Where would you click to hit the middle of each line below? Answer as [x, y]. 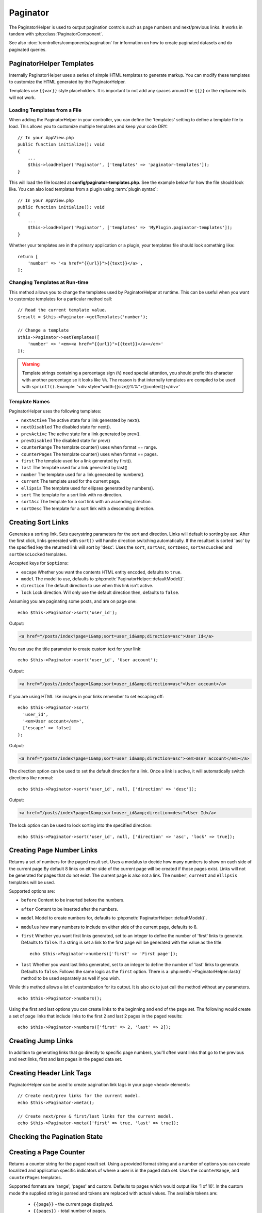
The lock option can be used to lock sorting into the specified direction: [80, 825]
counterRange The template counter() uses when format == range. [89, 447]
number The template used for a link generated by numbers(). [83, 474]
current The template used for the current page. [71, 481]
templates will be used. [32, 882]
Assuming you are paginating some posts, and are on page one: [73, 601]
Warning [31, 364]
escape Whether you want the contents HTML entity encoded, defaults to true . [101, 572]
